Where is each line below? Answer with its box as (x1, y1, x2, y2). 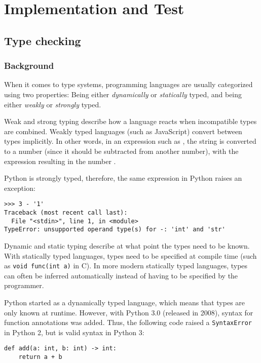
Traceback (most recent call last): (4, 209, 128, 216)
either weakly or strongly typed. (4, 99, 101, 109)
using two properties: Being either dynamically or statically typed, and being (4, 89, 242, 99)
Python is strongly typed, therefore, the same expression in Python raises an (4, 173, 242, 183)
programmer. (4, 280, 44, 291)
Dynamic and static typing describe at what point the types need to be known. (4, 240, 250, 251)
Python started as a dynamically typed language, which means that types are (4, 297, 245, 307)
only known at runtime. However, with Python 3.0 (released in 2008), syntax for (4, 307, 253, 317)
